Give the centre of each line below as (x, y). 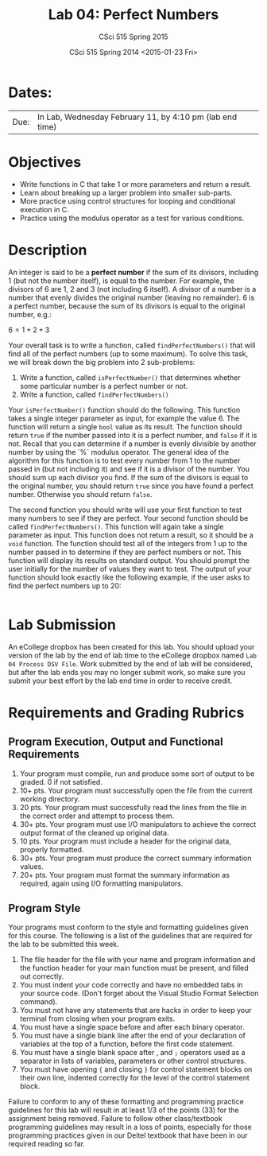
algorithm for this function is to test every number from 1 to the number (124, 460)
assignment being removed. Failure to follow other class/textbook (115, 1119)
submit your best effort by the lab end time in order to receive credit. (120, 681)
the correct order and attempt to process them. (97, 816)
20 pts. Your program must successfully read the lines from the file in (133, 807)
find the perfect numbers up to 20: (65, 585)
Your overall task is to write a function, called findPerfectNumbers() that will (132, 345)
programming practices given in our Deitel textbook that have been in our (128, 1135)
